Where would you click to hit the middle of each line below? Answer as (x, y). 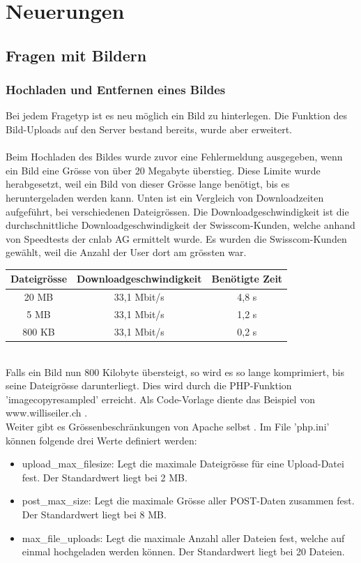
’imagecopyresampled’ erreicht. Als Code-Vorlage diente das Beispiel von (160, 399)
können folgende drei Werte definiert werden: (101, 440)
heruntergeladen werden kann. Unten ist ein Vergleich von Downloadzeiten (165, 197)
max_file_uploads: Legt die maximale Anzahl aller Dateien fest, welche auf (183, 538)
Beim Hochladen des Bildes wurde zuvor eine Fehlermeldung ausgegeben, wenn (174, 157)
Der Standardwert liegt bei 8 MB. (94, 514)
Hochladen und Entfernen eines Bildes (116, 90)
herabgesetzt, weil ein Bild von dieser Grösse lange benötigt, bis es (148, 184)
